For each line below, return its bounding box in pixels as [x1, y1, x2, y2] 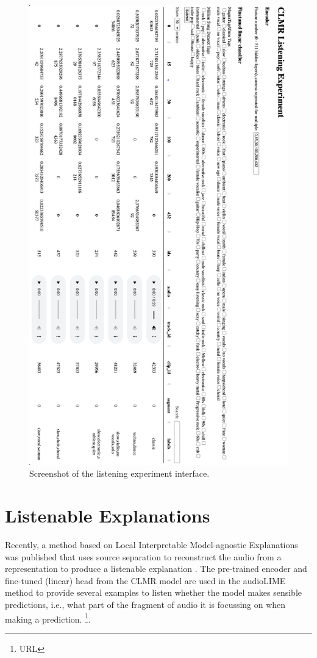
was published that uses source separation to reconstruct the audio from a [5, 550, 282, 563]
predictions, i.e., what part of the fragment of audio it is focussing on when [5, 598, 286, 611]
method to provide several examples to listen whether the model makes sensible [5, 586, 302, 599]
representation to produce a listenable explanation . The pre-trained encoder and [5, 562, 307, 575]
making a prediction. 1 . [5, 610, 91, 625]
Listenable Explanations [5, 503, 210, 528]
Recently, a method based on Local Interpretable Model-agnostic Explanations [5, 538, 298, 551]
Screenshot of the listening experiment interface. [29, 467, 210, 480]
